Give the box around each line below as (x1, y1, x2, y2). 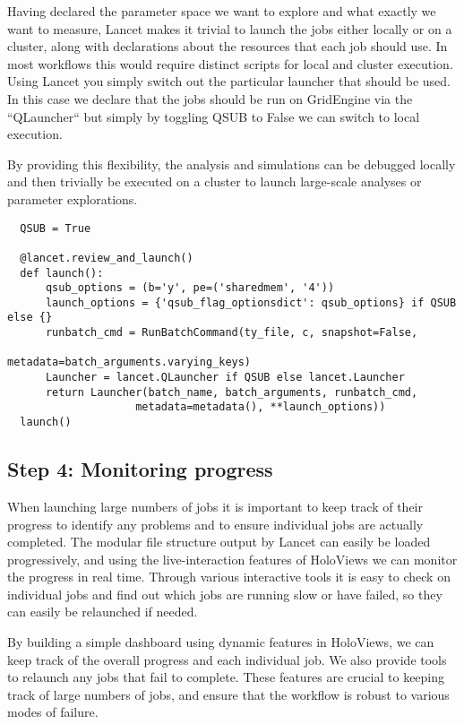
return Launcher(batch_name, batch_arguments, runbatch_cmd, (45, 385, 418, 399)
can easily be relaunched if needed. (7, 602, 198, 621)
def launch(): (20, 266, 104, 280)
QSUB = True (20, 221, 91, 235)
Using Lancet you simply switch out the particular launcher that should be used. (7, 72, 451, 90)
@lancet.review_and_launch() (20, 251, 193, 264)
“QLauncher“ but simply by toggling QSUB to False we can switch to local (7, 107, 420, 125)
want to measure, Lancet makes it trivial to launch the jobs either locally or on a (7, 19, 452, 38)
